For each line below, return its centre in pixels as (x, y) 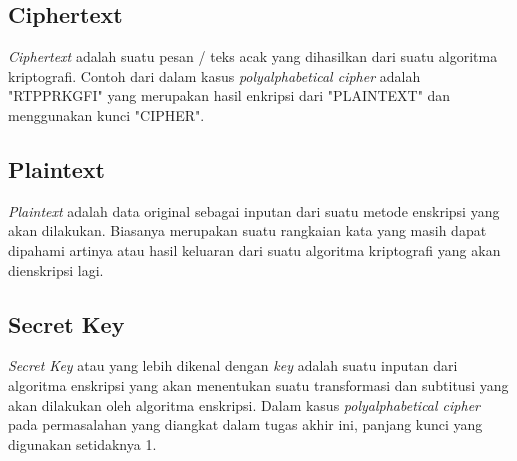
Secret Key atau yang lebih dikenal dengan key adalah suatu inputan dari (233, 365)
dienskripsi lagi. (56, 269)
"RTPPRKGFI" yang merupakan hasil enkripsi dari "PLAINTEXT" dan (229, 95)
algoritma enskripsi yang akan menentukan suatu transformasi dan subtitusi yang (258, 384)
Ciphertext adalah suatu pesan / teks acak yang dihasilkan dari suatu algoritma (253, 56)
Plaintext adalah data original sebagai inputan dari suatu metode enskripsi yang (254, 210)
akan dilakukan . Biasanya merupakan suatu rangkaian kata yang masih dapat (247, 230)
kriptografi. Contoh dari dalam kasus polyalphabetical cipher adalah (214, 75)
